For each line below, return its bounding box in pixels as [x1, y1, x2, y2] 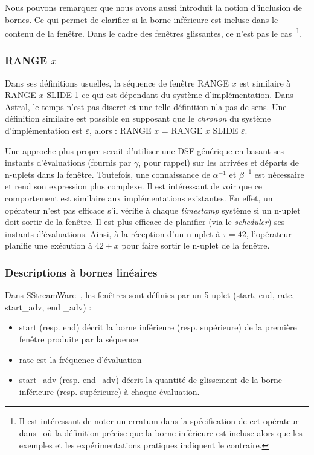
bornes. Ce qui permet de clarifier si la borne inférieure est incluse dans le [5, 13, 278, 25]
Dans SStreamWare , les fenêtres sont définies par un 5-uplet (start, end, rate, [5, 289, 295, 301]
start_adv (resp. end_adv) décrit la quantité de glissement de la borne [19, 373, 283, 386]
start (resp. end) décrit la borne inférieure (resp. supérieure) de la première [19, 321, 297, 333]
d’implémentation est [5, 124, 83, 137]
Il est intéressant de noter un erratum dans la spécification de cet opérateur [19, 414, 299, 427]
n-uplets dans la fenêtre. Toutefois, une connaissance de [5, 168, 210, 180]
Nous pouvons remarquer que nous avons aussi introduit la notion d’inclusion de [5, 1, 302, 13]
